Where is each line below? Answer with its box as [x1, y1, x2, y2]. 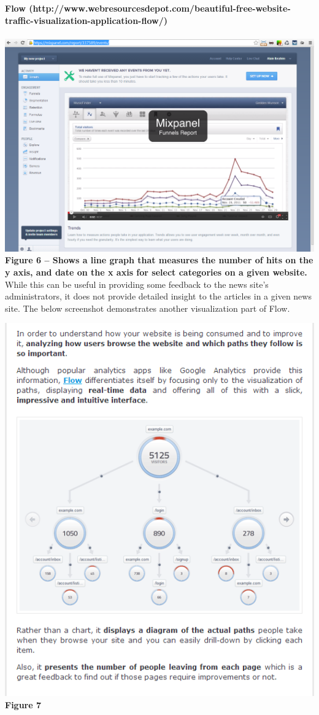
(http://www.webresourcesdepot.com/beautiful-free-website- [29, 2, 291, 14]
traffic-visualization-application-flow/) [5, 14, 167, 26]
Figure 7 [5, 698, 42, 711]
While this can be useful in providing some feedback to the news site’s [5, 277, 269, 290]
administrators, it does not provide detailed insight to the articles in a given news [5, 290, 312, 303]
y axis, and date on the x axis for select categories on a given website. [5, 265, 307, 278]
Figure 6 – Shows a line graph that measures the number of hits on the [5, 253, 313, 266]
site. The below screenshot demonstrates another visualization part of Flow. [5, 301, 290, 314]
